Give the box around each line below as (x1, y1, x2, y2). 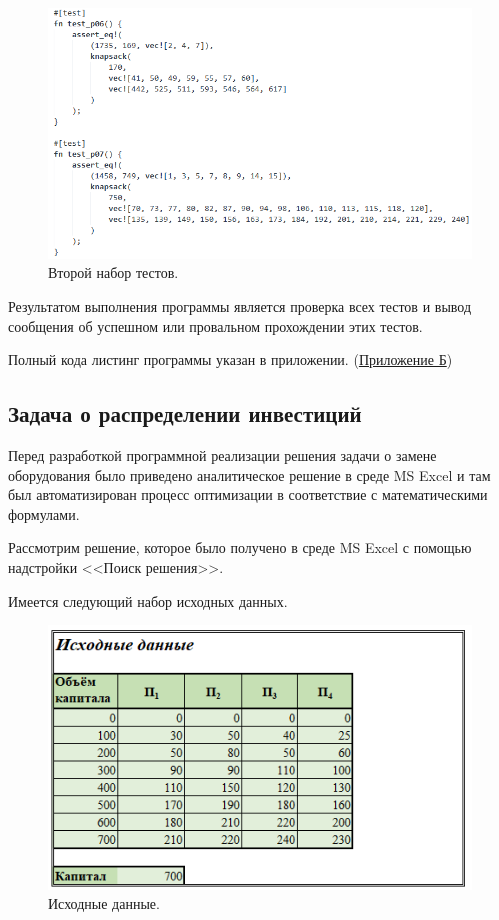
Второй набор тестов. (48, 262, 179, 283)
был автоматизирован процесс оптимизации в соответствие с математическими (8, 484, 488, 505)
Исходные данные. (48, 893, 160, 914)
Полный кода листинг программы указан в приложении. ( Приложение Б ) (8, 349, 453, 370)
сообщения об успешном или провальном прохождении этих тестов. (8, 315, 423, 336)
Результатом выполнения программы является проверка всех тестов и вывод (8, 296, 472, 317)
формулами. (8, 503, 80, 524)
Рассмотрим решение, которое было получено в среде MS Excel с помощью (8, 537, 472, 558)
